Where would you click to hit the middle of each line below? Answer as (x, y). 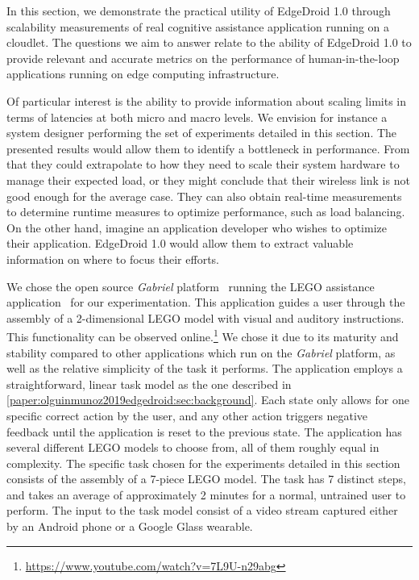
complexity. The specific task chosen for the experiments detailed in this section (203, 463)
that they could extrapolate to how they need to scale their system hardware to (203, 164)
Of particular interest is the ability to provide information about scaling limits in (207, 100)
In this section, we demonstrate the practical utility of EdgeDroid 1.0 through (199, 10)
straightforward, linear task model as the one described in (149, 384)
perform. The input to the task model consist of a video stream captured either (202, 510)
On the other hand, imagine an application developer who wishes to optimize (197, 227)
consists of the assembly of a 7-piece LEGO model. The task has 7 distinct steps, (206, 479)
